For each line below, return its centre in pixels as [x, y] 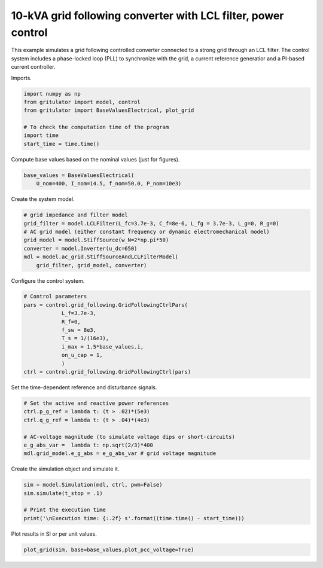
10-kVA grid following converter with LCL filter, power [147, 16]
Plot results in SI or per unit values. [54, 534]
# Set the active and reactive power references [96, 403]
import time [41, 135]
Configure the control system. [48, 280]
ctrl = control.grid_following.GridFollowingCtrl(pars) [107, 372]
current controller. [33, 67]
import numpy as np [52, 94]
